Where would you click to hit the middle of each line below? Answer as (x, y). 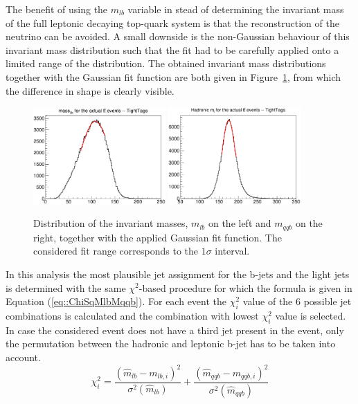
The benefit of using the (57, 9)
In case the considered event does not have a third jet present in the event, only (175, 330)
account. (23, 357)
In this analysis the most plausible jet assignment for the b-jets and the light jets (178, 274)
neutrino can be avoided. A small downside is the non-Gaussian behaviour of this (178, 36)
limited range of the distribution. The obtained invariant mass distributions (166, 63)
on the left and (240, 223)
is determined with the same (66, 287)
